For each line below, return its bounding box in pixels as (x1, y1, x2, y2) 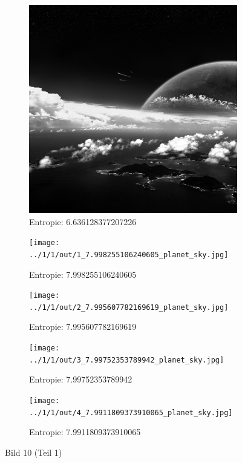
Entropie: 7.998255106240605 (29, 268, 137, 280)
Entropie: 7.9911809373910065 (29, 425, 141, 438)
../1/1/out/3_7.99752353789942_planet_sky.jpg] (29, 355, 224, 364)
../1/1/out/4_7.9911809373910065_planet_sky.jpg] (29, 408, 233, 417)
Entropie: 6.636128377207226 (29, 215, 137, 228)
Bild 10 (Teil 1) (5, 445, 62, 458)
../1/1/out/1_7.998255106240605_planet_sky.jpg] (29, 250, 229, 259)
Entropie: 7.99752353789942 (29, 373, 132, 386)
